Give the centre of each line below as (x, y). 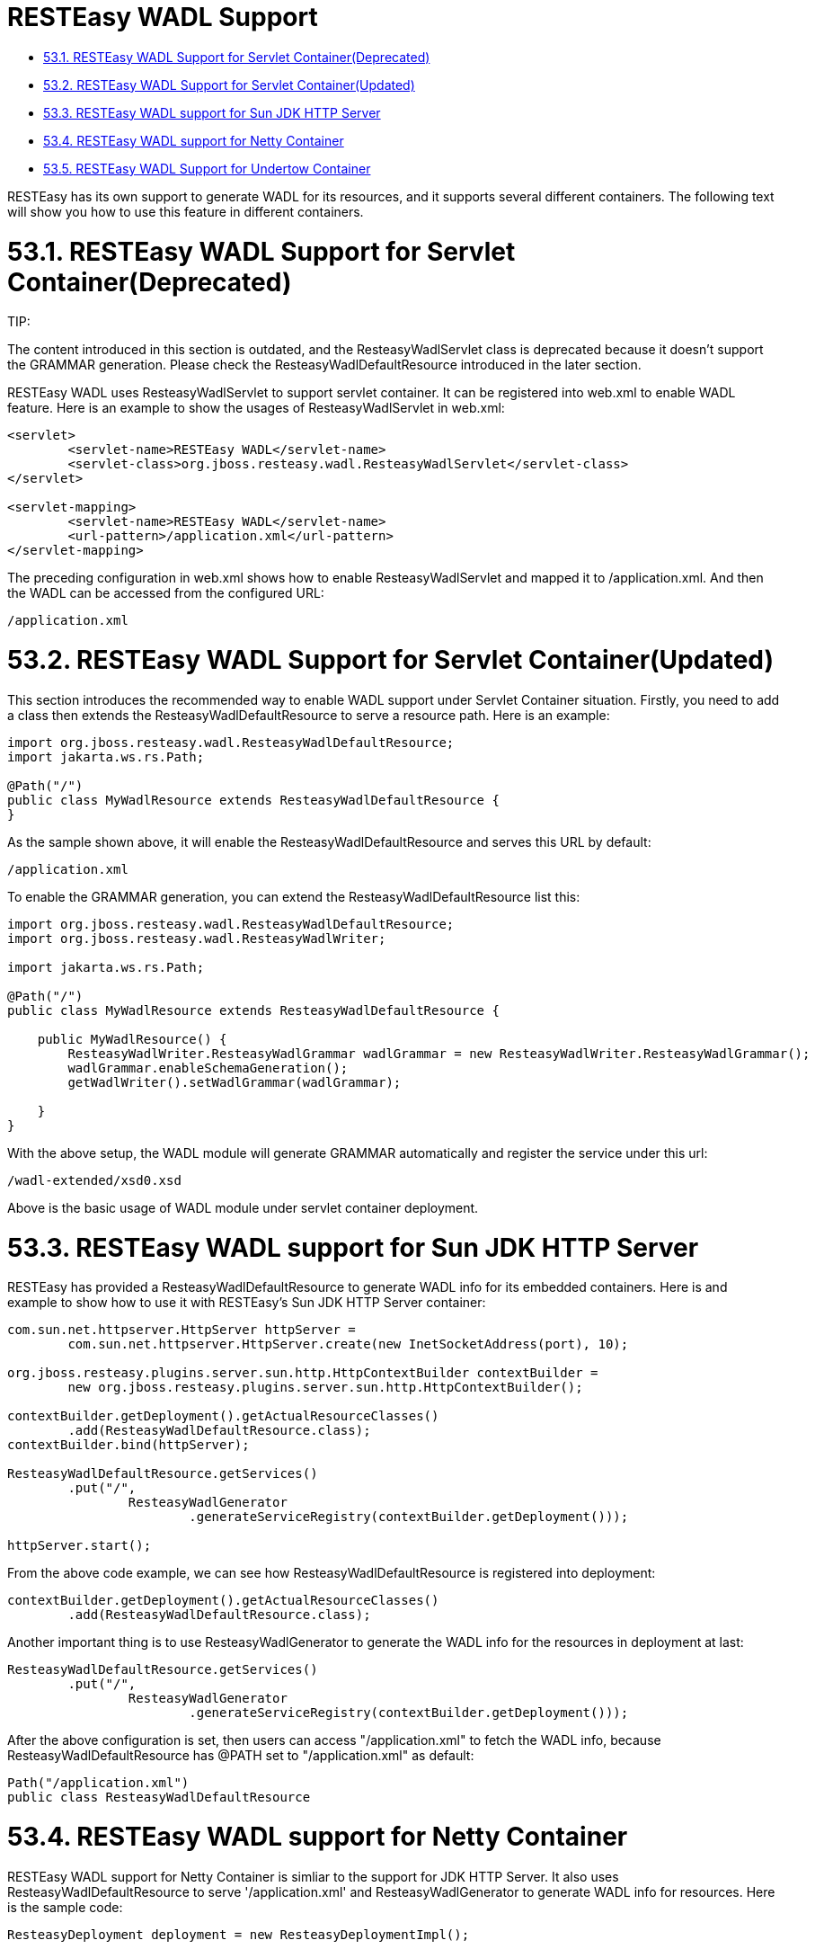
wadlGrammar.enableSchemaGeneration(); (208, 1068)
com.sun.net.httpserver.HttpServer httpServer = (182, 1330)
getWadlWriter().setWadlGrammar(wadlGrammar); (235, 1082)
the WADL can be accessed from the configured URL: (166, 593)
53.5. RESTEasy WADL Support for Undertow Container (207, 168)
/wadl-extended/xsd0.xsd (94, 1180)
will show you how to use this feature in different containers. (186, 211)
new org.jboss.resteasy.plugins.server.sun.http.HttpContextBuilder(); (325, 1388)
